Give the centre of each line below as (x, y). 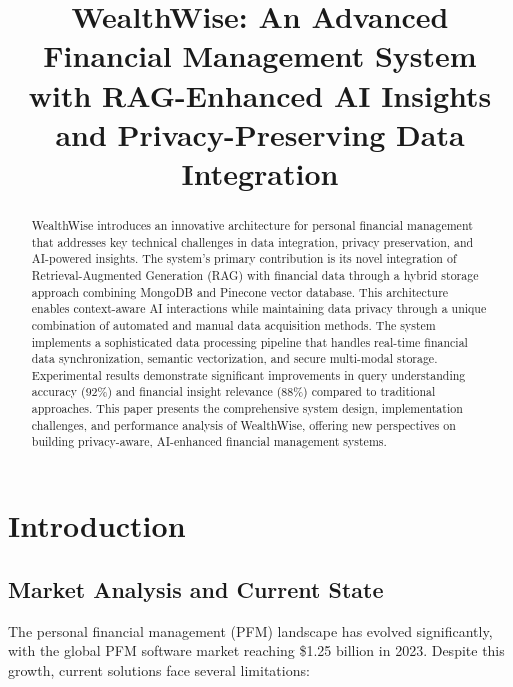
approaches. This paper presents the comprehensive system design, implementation (247, 408)
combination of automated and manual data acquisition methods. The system (233, 324)
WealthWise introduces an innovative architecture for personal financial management (252, 224)
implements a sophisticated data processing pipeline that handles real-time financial (249, 341)
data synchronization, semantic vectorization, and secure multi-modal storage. (234, 358)
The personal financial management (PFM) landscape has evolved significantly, (250, 630)
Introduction (97, 525)
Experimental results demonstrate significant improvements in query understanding (248, 374)
